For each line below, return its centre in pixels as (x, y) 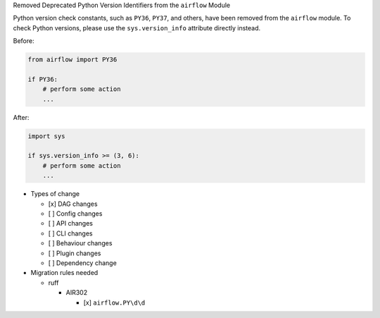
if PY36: (43, 79)
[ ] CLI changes (70, 233)
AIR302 (77, 293)
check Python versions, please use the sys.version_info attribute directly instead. (137, 27)
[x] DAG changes (73, 204)
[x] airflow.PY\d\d (114, 302)
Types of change (55, 194)
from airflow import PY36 (72, 60)
